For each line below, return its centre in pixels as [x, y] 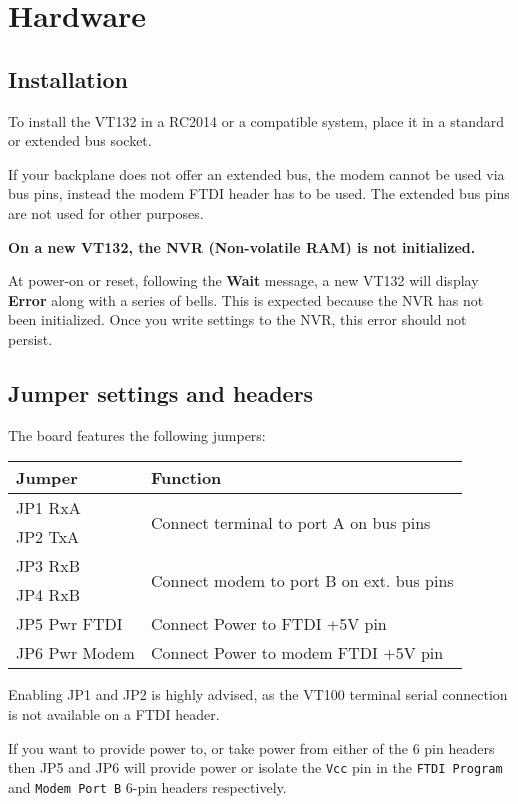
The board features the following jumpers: [137, 434]
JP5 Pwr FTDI [69, 624]
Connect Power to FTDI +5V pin [268, 624]
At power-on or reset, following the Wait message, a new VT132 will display [243, 280]
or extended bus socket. [80, 140]
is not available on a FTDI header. [114, 713]
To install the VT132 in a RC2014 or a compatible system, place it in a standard [256, 120]
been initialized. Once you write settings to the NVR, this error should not [237, 319]
